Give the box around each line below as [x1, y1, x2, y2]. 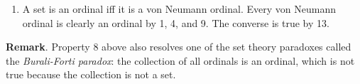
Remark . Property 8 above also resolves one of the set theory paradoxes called [6, 39, 351, 54]
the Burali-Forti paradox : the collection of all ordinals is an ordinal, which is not [6, 53, 355, 68]
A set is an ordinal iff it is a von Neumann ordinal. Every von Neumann [22, 1, 336, 16]
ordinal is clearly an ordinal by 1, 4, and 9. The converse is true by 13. [22, 15, 329, 30]
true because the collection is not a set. [6, 67, 176, 82]
